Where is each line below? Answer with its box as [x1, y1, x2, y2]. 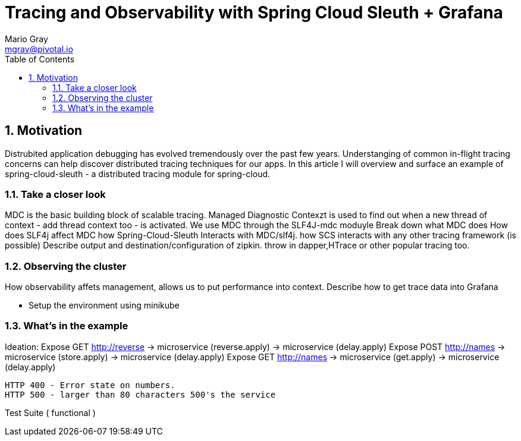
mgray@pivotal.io [5, 43, 73, 54]
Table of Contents [5, 53, 75, 64]
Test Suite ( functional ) [5, 407, 96, 418]
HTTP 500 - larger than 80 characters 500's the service [5, 389, 276, 399]
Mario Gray [5, 33, 48, 44]
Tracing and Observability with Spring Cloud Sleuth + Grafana [5, 2, 503, 23]
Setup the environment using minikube [29, 300, 180, 311]
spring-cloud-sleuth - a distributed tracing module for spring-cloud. [5, 168, 271, 179]
